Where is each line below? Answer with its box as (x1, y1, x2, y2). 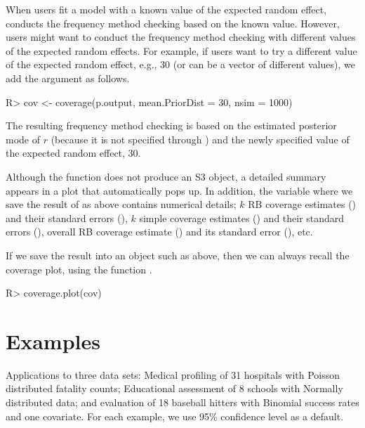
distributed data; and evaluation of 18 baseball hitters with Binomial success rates (6, 395, 359, 409)
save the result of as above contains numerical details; (6, 197, 237, 212)
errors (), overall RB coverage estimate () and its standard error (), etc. (6, 224, 313, 239)
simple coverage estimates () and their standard (139, 210, 345, 225)
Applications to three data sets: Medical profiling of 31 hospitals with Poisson (6, 367, 340, 382)
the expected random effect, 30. (6, 145, 141, 160)
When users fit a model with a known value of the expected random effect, (6, 2, 327, 16)
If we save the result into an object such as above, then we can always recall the (6, 247, 350, 262)
